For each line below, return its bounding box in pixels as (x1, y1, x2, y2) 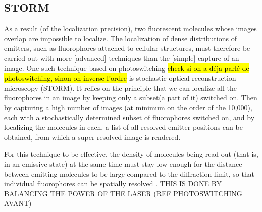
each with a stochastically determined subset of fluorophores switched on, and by (4, 112, 255, 122)
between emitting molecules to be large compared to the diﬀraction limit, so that (4, 168, 255, 179)
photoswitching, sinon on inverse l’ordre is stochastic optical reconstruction (4, 73, 236, 83)
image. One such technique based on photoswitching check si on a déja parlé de (4, 62, 249, 73)
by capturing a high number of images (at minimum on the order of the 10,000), (4, 102, 252, 112)
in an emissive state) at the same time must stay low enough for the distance (4, 158, 242, 169)
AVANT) (4, 198, 32, 208)
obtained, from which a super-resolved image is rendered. (4, 131, 181, 142)
